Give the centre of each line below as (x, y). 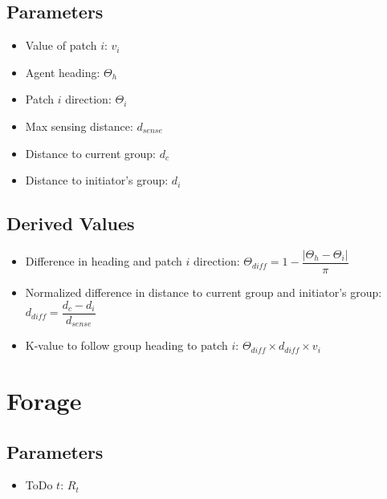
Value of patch (61, 45)
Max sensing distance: (79, 126)
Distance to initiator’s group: (97, 180)
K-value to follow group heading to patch (126, 345)
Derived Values (71, 223)
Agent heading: (63, 72)
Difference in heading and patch (104, 261)
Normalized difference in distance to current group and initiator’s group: (204, 292)
